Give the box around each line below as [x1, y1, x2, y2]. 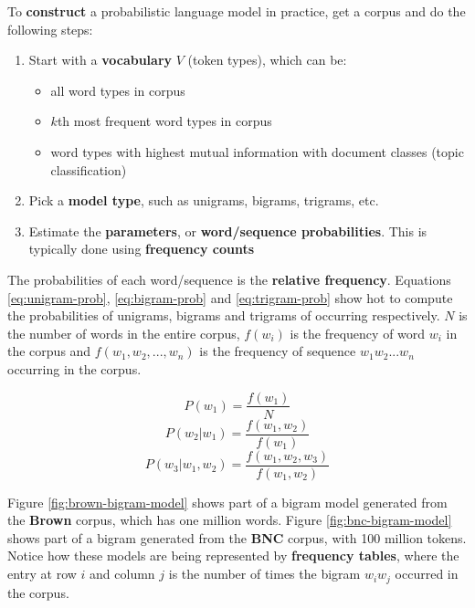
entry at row [7, 564, 77, 583]
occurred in [395, 564, 459, 583]
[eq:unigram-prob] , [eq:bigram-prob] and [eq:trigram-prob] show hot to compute [7, 288, 453, 307]
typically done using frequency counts [28, 239, 255, 258]
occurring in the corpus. [7, 359, 142, 378]
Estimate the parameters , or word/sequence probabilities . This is [28, 221, 427, 240]
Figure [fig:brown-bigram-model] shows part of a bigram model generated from [7, 492, 448, 511]
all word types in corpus [50, 80, 185, 100]
